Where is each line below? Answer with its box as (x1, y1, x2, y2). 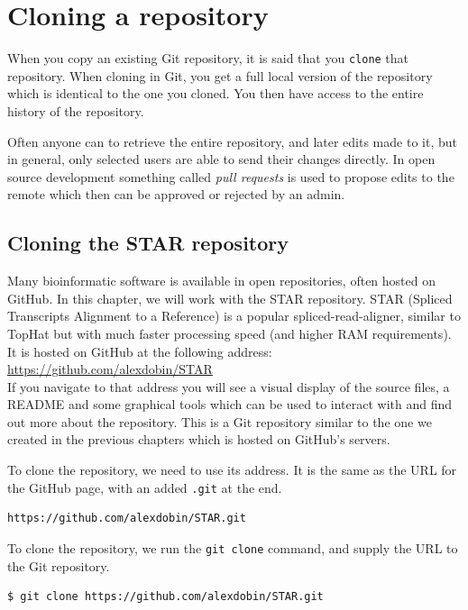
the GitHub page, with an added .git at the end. (7, 478, 282, 496)
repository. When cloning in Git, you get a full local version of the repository (7, 66, 433, 85)
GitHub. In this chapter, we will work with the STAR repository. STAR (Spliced (7, 288, 453, 307)
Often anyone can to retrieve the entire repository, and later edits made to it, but (7, 132, 457, 150)
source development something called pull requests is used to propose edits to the (7, 167, 454, 186)
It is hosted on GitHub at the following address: (7, 341, 272, 360)
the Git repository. (7, 556, 110, 575)
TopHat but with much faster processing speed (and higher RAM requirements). (7, 323, 452, 342)
